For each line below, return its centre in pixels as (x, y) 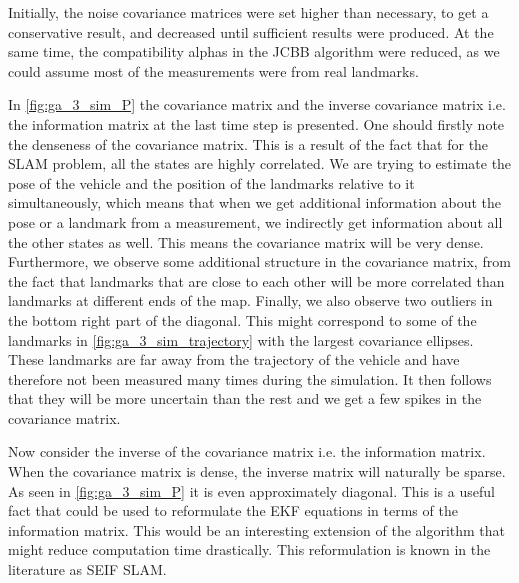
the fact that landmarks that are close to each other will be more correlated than (256, 280)
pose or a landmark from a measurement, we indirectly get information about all (255, 221)
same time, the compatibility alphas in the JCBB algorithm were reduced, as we (254, 51)
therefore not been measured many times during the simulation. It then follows (250, 378)
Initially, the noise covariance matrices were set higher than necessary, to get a (248, 12)
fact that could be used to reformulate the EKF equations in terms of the (233, 510)
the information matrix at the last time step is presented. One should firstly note (256, 123)
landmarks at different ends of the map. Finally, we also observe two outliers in (250, 300)
